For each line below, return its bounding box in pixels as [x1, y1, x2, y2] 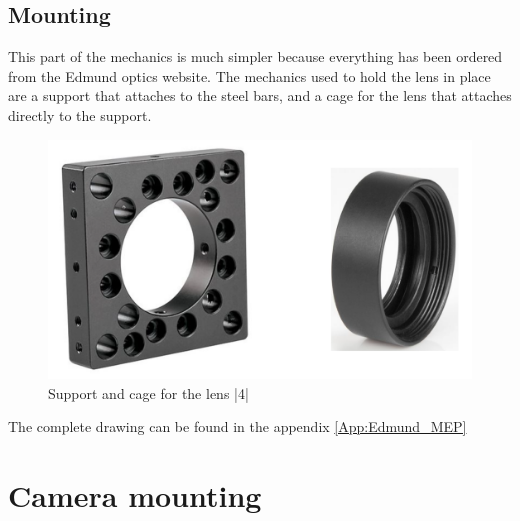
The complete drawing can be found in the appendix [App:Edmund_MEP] [8, 416, 467, 437]
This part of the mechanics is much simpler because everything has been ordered [8, 46, 503, 67]
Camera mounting [8, 474, 262, 515]
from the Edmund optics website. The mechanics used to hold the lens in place [8, 65, 491, 86]
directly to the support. [8, 104, 152, 125]
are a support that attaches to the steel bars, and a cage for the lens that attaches [8, 85, 512, 106]
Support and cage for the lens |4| [48, 382, 249, 403]
